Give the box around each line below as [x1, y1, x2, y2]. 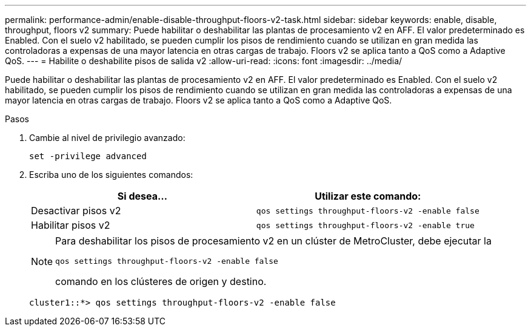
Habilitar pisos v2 [31, 219, 110, 231]
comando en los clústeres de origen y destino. [55, 275, 267, 287]
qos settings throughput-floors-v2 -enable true [256, 220, 475, 230]
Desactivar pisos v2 [31, 205, 121, 217]
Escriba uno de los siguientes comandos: [29, 169, 193, 180]
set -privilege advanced [29, 151, 147, 161]
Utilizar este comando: [315, 190, 421, 202]
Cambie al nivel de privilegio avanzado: [29, 133, 185, 143]
